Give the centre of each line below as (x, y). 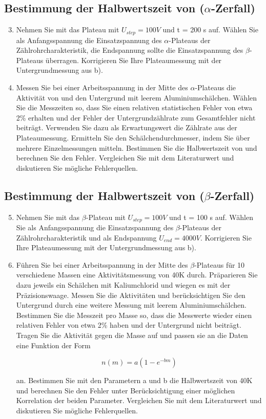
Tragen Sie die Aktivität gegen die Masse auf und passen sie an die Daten (132, 335)
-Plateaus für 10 (220, 264)
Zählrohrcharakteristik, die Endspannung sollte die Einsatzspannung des (130, 50)
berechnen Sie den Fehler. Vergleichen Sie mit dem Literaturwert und (125, 158)
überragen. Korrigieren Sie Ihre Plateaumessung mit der (134, 60)
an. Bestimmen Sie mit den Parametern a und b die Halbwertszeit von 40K (134, 380)
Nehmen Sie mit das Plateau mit (68, 29)
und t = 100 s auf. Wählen (211, 217)
